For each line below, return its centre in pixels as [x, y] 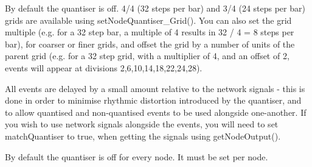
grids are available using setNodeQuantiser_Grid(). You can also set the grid [148, 20]
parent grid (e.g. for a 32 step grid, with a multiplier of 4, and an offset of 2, [147, 56]
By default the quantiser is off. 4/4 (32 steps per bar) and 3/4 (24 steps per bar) [155, 8]
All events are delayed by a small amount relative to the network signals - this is [155, 88]
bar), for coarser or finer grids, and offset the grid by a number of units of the [150, 44]
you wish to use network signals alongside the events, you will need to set [142, 124]
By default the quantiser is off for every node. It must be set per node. [137, 156]
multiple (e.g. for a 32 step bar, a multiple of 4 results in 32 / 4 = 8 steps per [150, 32]
